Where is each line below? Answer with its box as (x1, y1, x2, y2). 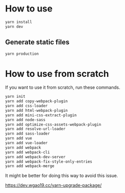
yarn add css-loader (5, 103, 48, 109)
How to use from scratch (5, 68, 109, 79)
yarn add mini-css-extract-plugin (5, 113, 77, 118)
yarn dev (5, 24, 23, 29)
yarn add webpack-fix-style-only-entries (5, 159, 93, 164)
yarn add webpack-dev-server (5, 154, 66, 160)
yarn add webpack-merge (5, 164, 55, 169)
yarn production (5, 51, 39, 56)
